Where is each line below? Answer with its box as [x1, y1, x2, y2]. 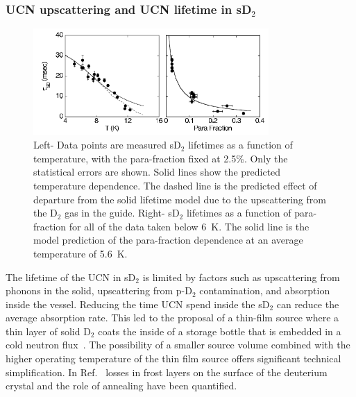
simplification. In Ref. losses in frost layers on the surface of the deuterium [6, 364, 328, 379]
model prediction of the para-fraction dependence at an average [33, 233, 303, 247]
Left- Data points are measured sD [33, 137, 181, 152]
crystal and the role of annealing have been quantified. [6, 378, 237, 393]
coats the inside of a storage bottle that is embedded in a [98, 323, 341, 338]
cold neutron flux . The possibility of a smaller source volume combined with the [6, 337, 350, 352]
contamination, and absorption [199, 283, 330, 298]
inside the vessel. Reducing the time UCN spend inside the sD [6, 296, 270, 311]
